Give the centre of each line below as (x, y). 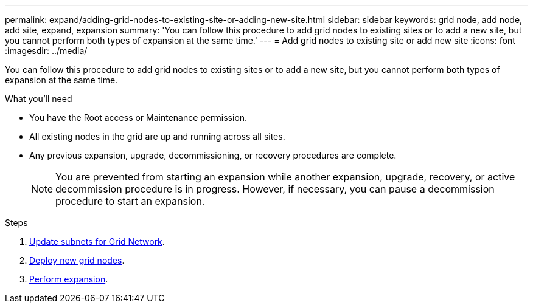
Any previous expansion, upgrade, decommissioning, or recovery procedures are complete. (213, 155)
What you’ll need (39, 99)
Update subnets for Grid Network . (97, 241)
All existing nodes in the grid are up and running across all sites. (157, 136)
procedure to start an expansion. (130, 201)
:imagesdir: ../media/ (46, 51)
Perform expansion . (69, 279)
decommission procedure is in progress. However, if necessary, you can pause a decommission (275, 189)
